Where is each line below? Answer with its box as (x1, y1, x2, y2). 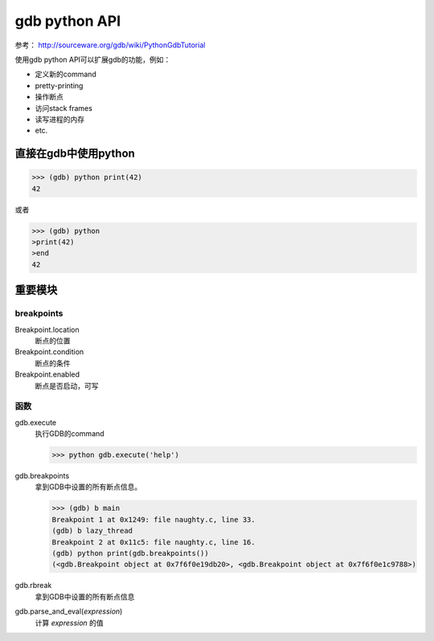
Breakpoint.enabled (14, 369, 80, 379)
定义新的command (35, 69, 96, 80)
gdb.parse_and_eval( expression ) (14, 606, 123, 616)
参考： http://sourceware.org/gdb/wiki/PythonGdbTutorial (14, 40, 206, 50)
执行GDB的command (35, 429, 104, 439)
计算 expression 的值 (35, 618, 104, 627)
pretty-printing (35, 80, 84, 90)
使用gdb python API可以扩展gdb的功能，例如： (14, 55, 171, 64)
